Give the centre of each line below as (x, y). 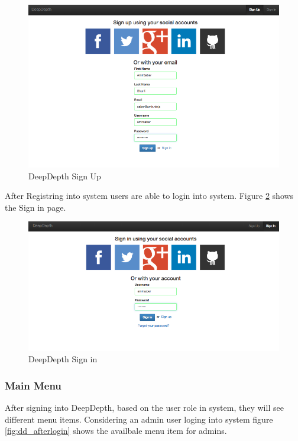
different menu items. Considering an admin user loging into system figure (139, 419)
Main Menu (33, 385)
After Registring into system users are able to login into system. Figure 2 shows (149, 196)
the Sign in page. (35, 207)
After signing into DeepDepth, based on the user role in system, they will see (144, 408)
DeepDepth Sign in (63, 359)
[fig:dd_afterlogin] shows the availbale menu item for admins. (116, 431)
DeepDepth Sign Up (65, 176)
